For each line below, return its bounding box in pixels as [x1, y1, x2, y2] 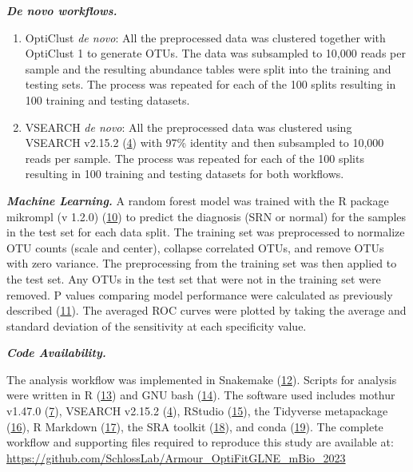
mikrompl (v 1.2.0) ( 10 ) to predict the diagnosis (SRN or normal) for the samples [6, 208, 407, 224]
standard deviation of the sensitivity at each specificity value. [6, 317, 307, 334]
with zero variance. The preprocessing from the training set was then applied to [6, 255, 397, 272]
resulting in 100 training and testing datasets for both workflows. [25, 165, 344, 182]
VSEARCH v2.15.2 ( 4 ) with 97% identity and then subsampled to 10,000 [25, 134, 384, 151]
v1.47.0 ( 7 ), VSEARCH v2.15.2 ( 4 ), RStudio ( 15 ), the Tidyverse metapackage [6, 403, 388, 419]
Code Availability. [6, 344, 106, 361]
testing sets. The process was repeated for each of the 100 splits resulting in [25, 76, 396, 93]
